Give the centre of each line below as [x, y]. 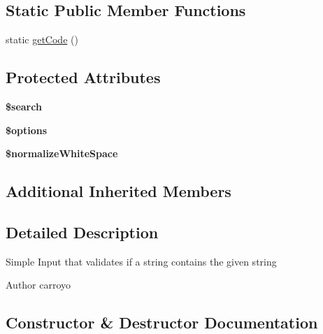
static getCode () [42, 39]
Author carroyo [38, 285]
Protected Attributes [83, 77]
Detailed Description [82, 232]
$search [24, 106]
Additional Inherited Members [119, 191]
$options [27, 130]
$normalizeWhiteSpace [62, 153]
